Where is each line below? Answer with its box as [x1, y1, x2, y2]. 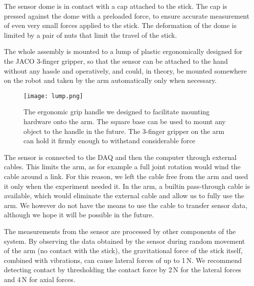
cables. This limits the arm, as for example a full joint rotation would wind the [4, 161, 241, 172]
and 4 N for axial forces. [4, 274, 75, 284]
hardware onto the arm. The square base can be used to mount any [23, 116, 226, 126]
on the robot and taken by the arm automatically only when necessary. [4, 75, 217, 85]
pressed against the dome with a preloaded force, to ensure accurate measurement [4, 10, 250, 21]
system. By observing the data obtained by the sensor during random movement [4, 235, 245, 246]
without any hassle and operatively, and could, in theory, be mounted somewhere [4, 65, 247, 76]
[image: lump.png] [23, 92, 83, 100]
